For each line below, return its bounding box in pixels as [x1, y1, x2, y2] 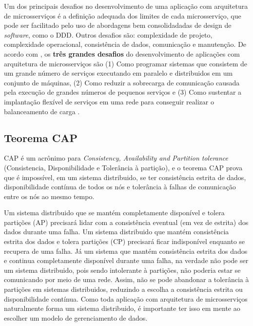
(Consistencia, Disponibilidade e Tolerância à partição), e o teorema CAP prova [4, 162, 243, 172]
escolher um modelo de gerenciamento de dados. [4, 312, 148, 323]
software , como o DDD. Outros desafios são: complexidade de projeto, [4, 29, 213, 40]
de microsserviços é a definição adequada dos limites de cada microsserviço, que [4, 10, 241, 20]
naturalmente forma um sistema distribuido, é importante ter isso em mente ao [4, 303, 240, 313]
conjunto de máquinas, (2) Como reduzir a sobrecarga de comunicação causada [4, 77, 240, 87]
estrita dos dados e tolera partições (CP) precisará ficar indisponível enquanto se [4, 236, 245, 246]
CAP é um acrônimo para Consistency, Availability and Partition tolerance [4, 153, 229, 163]
